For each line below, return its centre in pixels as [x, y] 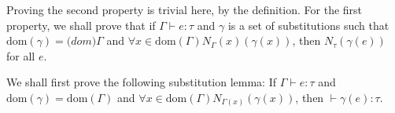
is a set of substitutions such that [308, 25]
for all [21, 55]
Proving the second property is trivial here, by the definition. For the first [185, 9]
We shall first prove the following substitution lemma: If [142, 82]
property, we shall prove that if [81, 25]
